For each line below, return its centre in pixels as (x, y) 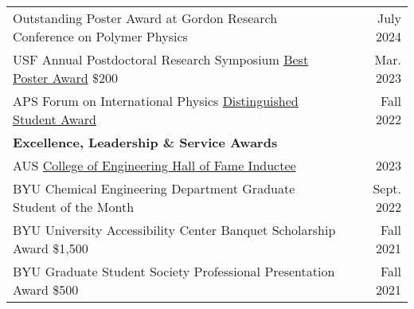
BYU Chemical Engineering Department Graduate (154, 188)
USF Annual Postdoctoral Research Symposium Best (161, 59)
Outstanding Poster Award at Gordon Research (145, 18)
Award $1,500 (51, 248)
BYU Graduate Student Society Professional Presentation (174, 271)
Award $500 (46, 289)
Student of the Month (74, 207)
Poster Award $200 (65, 78)
